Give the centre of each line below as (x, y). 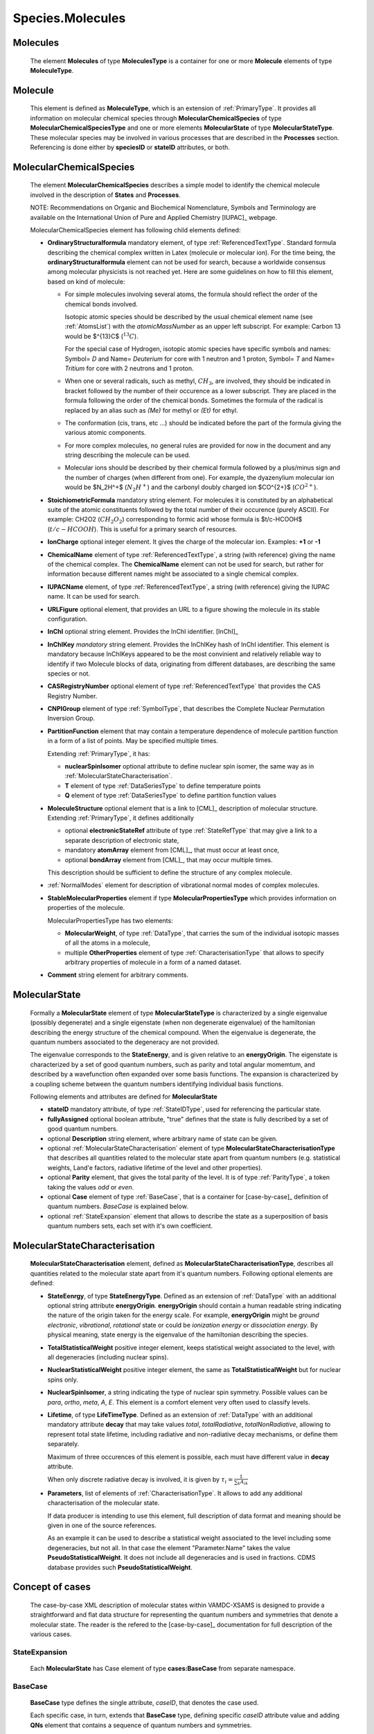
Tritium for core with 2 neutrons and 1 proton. (129, 368)
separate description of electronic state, (122, 840)
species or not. (69, 673)
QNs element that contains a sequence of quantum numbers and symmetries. (141, 1725)
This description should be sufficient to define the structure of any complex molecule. (170, 872)
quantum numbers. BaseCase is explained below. (118, 1206)
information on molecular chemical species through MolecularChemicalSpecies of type (156, 118)
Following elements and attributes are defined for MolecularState (124, 1097)
